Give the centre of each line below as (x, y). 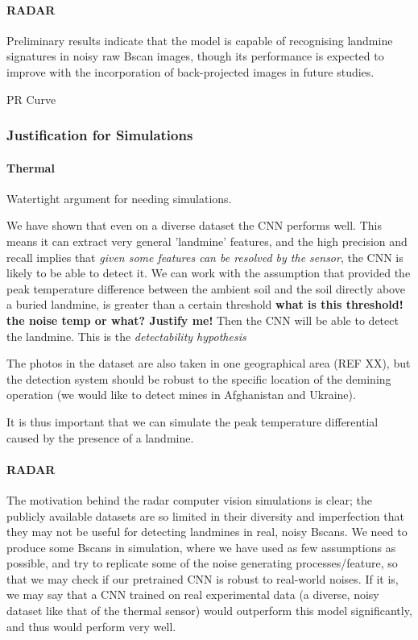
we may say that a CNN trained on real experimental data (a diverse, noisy (193, 594)
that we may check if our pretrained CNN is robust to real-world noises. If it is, (203, 578)
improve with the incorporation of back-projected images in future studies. (190, 71)
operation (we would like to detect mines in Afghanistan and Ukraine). (181, 395)
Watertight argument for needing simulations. (119, 198)
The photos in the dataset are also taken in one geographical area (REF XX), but (209, 363)
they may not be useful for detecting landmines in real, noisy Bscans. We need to (207, 532)
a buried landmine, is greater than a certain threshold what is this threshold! (205, 304)
